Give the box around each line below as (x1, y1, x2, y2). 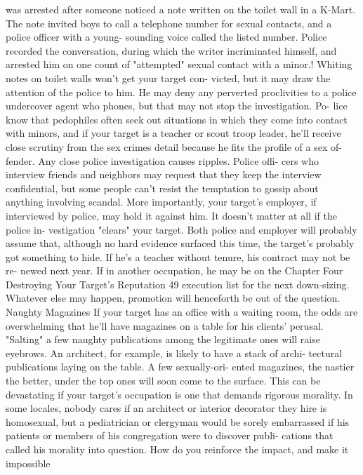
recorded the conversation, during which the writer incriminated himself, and (6, 43, 337, 58)
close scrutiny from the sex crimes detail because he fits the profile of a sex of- (6, 139, 342, 154)
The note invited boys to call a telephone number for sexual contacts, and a (6, 15, 332, 30)
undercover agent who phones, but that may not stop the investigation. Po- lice (6, 98, 348, 113)
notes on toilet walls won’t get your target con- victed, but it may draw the (6, 70, 331, 85)
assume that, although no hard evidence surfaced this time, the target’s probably (6, 236, 355, 250)
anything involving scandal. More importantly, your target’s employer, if (6, 194, 317, 209)
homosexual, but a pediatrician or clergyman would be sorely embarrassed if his (6, 414, 350, 429)
